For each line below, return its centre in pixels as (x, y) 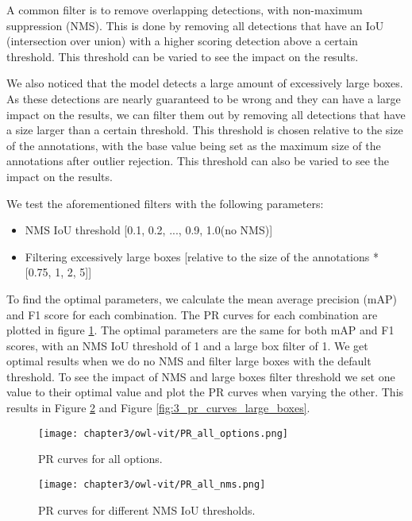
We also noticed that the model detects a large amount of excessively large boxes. (205, 83)
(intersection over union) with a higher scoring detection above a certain (182, 41)
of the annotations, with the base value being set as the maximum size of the (194, 145)
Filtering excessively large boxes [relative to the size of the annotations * (202, 256)
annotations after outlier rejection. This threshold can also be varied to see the (198, 161)
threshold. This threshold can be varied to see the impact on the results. (183, 56)
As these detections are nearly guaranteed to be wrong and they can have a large (204, 98)
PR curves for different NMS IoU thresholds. (147, 509)
